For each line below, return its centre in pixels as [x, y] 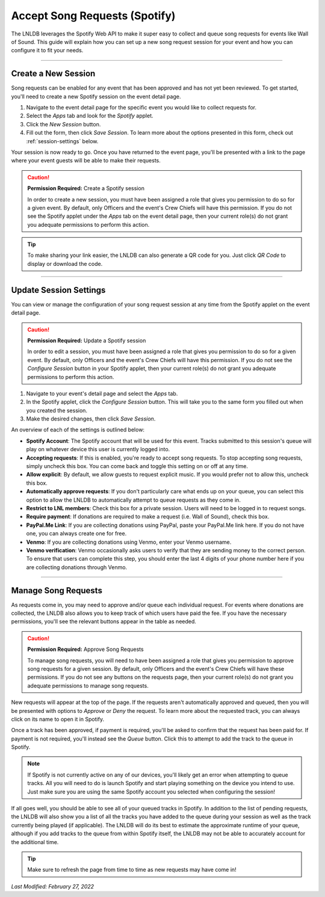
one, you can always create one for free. [76, 534]
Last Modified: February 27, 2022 [53, 886]
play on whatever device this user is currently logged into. [98, 449]
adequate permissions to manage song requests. [88, 685]
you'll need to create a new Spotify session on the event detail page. [96, 96]
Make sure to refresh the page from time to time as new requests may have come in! [132, 870]
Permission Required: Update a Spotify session [87, 341]
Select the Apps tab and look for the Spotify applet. [90, 116]
